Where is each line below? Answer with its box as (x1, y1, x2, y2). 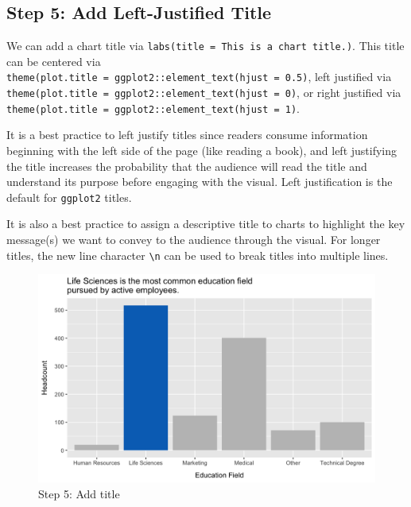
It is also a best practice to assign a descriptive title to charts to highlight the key (6, 215, 405, 232)
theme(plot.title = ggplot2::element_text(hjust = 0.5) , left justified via (6, 68, 392, 85)
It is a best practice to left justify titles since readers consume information (6, 126, 368, 143)
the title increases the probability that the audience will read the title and (6, 157, 367, 174)
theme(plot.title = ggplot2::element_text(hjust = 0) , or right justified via (6, 84, 401, 101)
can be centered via (6, 52, 101, 69)
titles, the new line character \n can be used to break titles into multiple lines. (6, 246, 389, 263)
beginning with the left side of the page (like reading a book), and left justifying (6, 142, 397, 159)
